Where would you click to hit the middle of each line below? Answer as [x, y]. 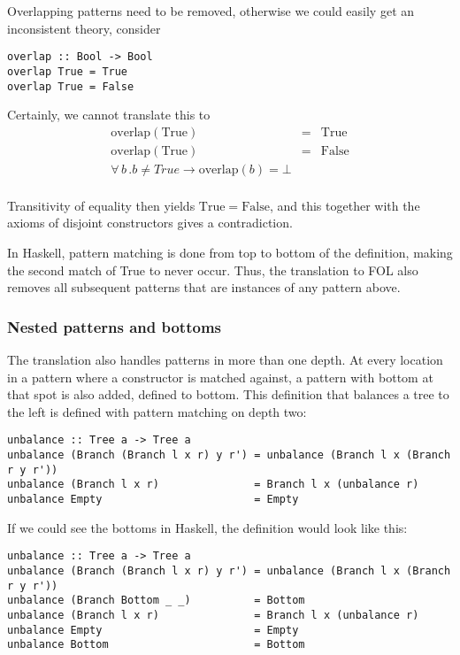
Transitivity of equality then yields [101, 205]
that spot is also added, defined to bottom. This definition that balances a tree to [228, 394]
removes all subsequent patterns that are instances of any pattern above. [204, 287]
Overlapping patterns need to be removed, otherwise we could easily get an [211, 11]
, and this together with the [345, 205]
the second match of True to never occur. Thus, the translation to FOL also [213, 270]
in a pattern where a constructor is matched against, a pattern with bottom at [220, 377]
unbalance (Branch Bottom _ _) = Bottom [156, 601]
